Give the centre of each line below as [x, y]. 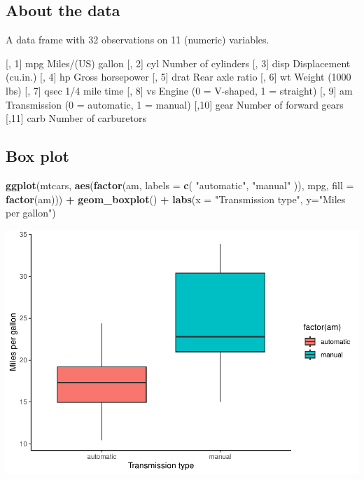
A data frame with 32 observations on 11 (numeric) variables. [138, 40]
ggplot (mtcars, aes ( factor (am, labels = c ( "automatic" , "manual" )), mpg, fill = [180, 185]
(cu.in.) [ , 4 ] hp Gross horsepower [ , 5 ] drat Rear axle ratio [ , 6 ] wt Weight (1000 [178, 77]
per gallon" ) [31, 213]
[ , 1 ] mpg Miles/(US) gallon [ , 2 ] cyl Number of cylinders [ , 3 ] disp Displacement [178, 63]
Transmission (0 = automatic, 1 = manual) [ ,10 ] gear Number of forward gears [175, 104]
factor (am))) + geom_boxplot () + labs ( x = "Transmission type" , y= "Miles [176, 199]
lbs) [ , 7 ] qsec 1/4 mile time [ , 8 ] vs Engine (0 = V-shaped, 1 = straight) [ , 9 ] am [179, 90]
